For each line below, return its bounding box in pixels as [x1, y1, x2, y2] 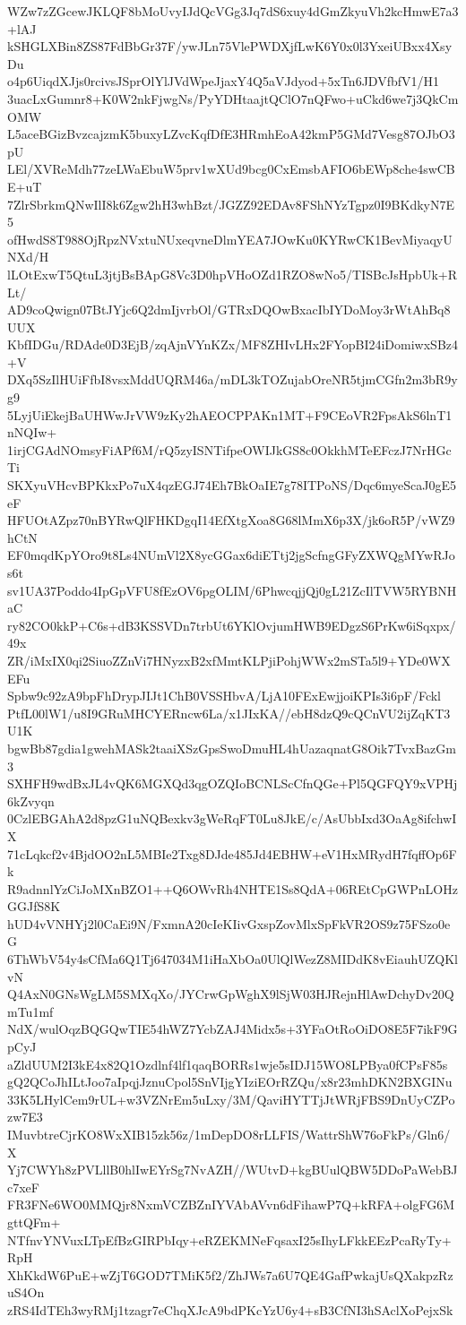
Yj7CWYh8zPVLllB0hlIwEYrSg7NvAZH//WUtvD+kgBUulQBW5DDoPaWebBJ [7, 1160, 458, 1179]
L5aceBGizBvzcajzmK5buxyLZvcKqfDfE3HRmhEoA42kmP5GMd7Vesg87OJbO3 [7, 125, 455, 143]
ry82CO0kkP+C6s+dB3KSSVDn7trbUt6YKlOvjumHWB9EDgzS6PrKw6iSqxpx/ [7, 615, 456, 634]
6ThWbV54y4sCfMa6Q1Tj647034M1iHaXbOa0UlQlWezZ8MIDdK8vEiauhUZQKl [7, 950, 459, 968]
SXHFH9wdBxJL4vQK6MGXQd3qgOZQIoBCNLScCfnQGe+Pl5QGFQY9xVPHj [7, 774, 458, 793]
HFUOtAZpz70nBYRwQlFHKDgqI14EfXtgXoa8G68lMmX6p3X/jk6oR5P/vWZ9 [7, 511, 455, 529]
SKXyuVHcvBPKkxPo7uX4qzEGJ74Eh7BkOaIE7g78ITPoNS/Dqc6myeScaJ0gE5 [7, 476, 457, 495]
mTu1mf [7, 1002, 54, 1020]
